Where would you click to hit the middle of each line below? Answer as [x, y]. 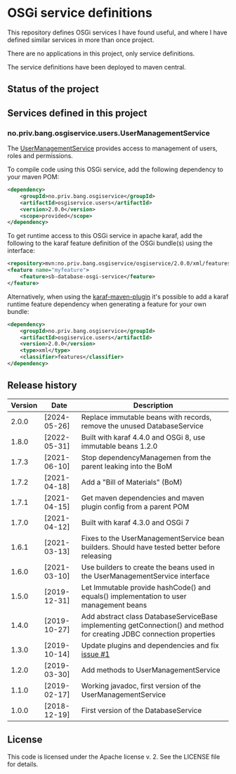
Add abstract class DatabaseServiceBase [149, 616]
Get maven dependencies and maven [143, 498]
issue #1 [96, 654]
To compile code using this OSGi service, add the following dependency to [115, 169]
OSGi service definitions [80, 13]
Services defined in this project [77, 113]
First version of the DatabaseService [142, 710]
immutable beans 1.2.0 [119, 446]
